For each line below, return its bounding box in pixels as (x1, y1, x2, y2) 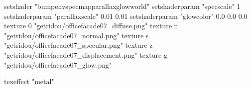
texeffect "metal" (4, 76, 54, 87)
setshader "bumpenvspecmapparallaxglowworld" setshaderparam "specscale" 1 (4, 1, 241, 11)
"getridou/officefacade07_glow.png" (4, 59, 112, 70)
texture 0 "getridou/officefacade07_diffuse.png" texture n (4, 20, 178, 31)
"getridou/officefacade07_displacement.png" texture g (4, 49, 167, 60)
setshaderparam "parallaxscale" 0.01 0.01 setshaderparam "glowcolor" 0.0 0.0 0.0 (4, 10, 248, 21)
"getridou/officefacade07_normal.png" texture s (4, 30, 149, 40)
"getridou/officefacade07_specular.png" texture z (4, 40, 153, 50)
